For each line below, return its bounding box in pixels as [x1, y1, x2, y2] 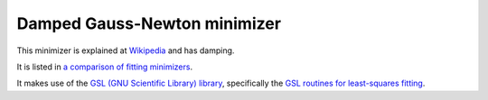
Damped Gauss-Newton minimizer [16, 14, 282, 33]
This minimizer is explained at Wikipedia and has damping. [16, 45, 235, 56]
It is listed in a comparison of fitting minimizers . [16, 61, 193, 72]
